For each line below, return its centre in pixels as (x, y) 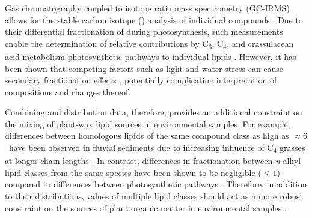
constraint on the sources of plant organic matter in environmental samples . (146, 207)
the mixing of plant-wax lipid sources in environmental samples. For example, (148, 123)
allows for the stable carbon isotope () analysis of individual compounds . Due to (154, 20)
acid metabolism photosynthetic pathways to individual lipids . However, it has (151, 56)
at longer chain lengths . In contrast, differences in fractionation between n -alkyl (153, 161)
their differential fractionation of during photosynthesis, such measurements (144, 32)
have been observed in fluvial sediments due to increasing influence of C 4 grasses (157, 148)
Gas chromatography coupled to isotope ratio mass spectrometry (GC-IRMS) (147, 8)
